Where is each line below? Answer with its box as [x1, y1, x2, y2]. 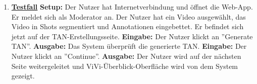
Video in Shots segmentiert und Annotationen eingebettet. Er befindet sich [11, 21, 244, 32]
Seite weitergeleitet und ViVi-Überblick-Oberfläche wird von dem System [11, 60, 238, 71]
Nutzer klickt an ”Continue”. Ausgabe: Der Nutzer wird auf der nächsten [11, 50, 241, 61]
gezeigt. [11, 70, 35, 81]
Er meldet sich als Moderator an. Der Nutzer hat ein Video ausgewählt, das [11, 11, 246, 22]
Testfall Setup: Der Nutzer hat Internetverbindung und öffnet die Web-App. [11, 2, 253, 12]
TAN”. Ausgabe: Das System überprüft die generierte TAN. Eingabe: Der [11, 41, 247, 51]
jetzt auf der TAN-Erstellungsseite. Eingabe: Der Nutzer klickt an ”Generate [11, 31, 253, 41]
